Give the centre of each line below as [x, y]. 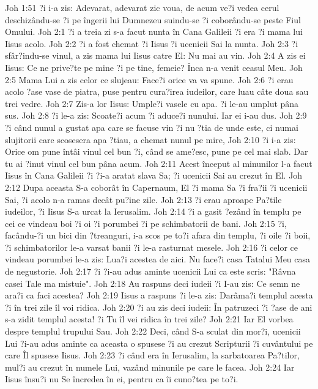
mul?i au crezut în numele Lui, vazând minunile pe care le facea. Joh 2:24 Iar [150, 367]
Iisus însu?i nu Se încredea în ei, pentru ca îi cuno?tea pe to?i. [122, 379]
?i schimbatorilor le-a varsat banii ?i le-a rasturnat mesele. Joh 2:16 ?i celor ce [152, 247]
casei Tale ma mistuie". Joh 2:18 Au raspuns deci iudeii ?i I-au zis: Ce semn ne [153, 283]
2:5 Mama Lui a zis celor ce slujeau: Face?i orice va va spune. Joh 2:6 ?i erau [149, 79]
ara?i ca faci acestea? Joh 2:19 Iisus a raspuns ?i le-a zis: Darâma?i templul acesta [159, 295]
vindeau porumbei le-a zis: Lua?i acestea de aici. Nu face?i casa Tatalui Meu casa [158, 259]
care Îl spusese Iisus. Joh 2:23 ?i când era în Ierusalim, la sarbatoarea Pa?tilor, [152, 355]
